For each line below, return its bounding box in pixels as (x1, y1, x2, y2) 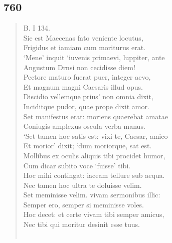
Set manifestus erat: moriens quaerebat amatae (23, 111, 168, 121)
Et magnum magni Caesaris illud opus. (23, 81, 143, 92)
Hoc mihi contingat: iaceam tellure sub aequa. (23, 170, 165, 180)
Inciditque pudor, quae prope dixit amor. (23, 101, 149, 111)
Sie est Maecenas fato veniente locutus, (23, 32, 143, 43)
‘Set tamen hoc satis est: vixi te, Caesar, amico (23, 130, 168, 141)
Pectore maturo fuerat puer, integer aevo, (23, 72, 151, 82)
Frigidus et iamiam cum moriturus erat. (23, 42, 145, 53)
